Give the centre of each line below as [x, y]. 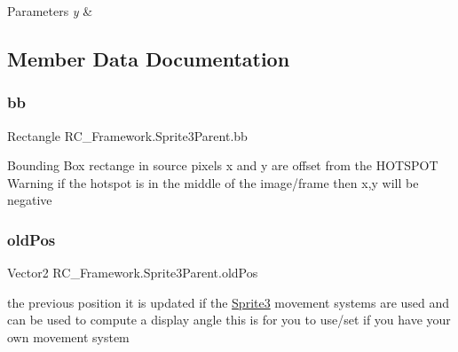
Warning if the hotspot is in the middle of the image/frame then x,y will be [213, 182]
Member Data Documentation [149, 58]
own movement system [68, 336]
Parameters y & [50, 11]
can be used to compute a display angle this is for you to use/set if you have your [229, 320]
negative [30, 200]
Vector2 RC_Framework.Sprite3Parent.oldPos [133, 273]
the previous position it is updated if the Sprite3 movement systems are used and [229, 302]
